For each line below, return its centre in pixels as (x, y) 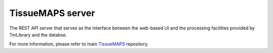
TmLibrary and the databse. (38, 34)
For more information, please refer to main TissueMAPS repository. (79, 44)
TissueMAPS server (52, 13)
